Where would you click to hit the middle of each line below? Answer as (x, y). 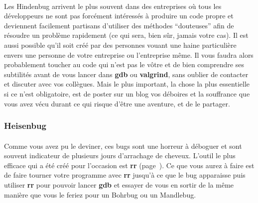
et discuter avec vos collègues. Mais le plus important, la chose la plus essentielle (127, 84)
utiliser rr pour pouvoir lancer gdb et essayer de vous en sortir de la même (119, 184)
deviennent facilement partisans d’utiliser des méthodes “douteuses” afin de (119, 25)
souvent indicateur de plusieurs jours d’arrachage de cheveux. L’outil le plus (120, 155)
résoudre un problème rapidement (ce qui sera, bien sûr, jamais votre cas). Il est (126, 35)
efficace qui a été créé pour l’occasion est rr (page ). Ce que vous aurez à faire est (129, 165)
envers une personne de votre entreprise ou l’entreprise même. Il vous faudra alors (129, 54)
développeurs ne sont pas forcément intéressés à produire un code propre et (119, 16)
